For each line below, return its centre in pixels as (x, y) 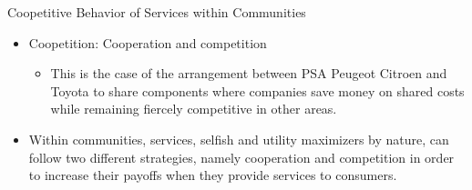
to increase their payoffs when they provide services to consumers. (213, 175)
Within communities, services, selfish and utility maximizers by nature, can (239, 139)
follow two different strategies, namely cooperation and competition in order (241, 157)
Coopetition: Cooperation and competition (148, 42)
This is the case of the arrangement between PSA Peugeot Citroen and (249, 73)
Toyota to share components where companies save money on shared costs (257, 90)
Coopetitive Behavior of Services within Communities (157, 12)
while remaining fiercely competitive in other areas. (194, 109)
